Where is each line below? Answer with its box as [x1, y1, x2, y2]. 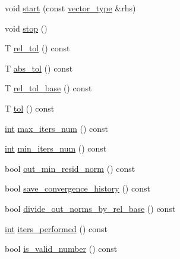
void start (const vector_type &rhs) [5, 2, 136, 14]
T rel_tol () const [5, 42, 70, 54]
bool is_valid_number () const [5, 242, 118, 255]
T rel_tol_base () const [5, 82, 92, 94]
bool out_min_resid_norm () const [5, 162, 135, 174]
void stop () [5, 21, 48, 34]
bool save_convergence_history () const [5, 182, 150, 195]
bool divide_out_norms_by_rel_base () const [5, 202, 176, 214]
